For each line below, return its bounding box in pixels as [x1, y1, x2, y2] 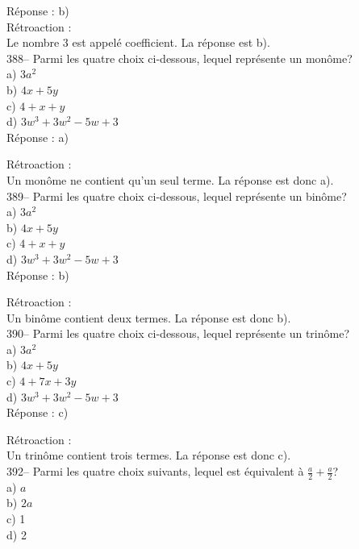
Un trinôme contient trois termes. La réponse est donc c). [6, 447, 291, 464]
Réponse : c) [6, 404, 69, 421]
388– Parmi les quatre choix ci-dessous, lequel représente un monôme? [6, 49, 353, 66]
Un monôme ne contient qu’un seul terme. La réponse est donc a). [6, 171, 334, 188]
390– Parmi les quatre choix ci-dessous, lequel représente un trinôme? [6, 325, 350, 342]
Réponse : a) [6, 128, 69, 145]
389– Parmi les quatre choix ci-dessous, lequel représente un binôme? [6, 187, 347, 204]
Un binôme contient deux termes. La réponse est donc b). [6, 309, 291, 326]
